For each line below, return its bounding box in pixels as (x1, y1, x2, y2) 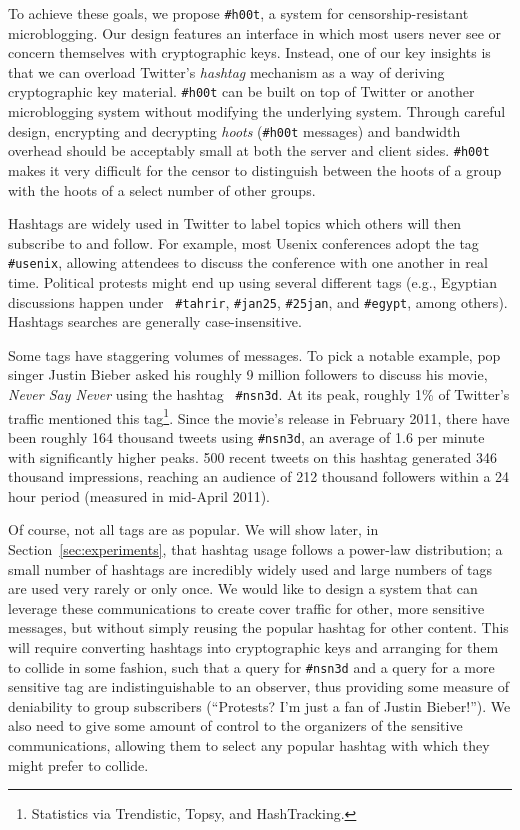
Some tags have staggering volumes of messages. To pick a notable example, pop (8, 344, 501, 365)
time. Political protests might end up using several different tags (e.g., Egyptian (8, 272, 497, 293)
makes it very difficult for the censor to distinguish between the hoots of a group (8, 160, 502, 180)
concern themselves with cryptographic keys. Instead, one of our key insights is (8, 42, 491, 63)
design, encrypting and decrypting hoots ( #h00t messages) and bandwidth (8, 120, 461, 141)
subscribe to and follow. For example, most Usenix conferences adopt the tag (8, 232, 479, 253)
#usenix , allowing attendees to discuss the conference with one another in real (8, 252, 488, 273)
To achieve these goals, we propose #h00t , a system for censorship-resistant (8, 3, 469, 23)
